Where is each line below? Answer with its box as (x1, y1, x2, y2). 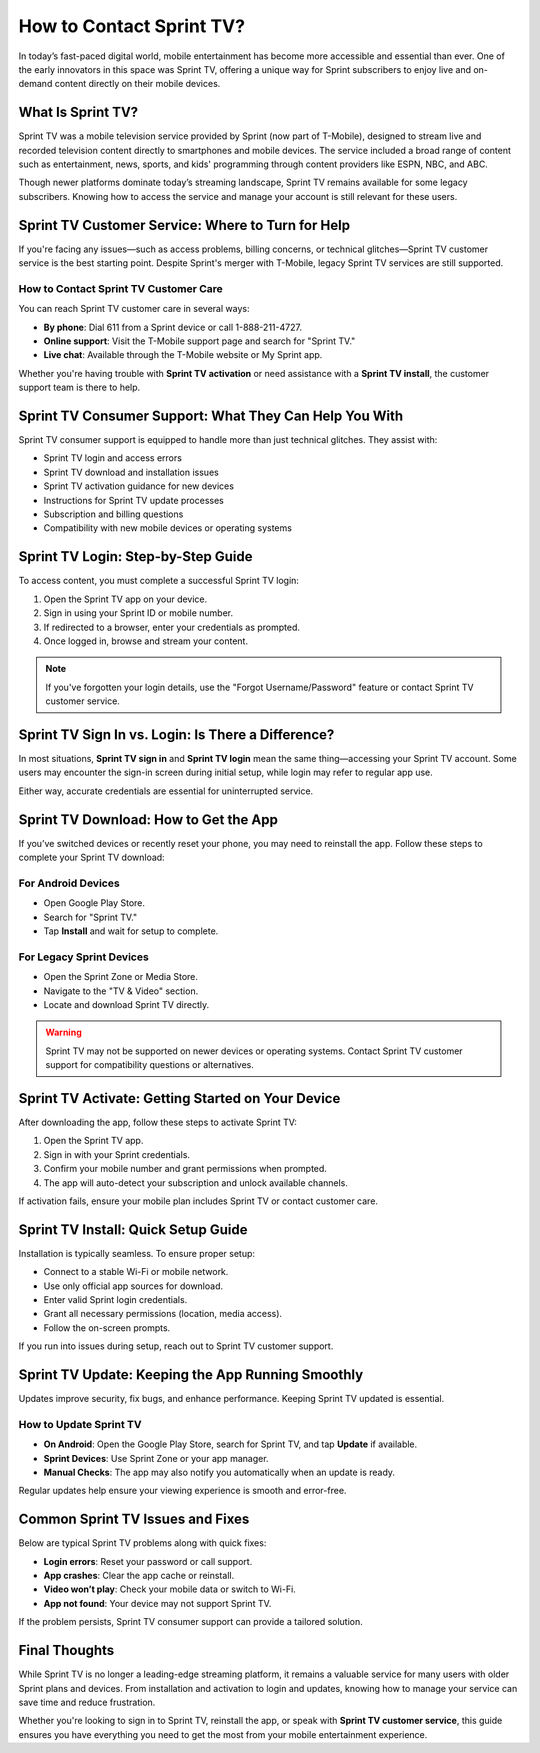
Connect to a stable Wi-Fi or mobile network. (43, 1266, 229, 1278)
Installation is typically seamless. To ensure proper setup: (18, 1247, 255, 1259)
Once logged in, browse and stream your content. (43, 635, 249, 647)
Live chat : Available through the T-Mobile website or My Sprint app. (43, 349, 323, 361)
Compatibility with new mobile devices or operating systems (43, 522, 292, 534)
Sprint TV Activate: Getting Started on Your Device (18, 1090, 341, 1107)
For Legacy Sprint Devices (18, 950, 149, 964)
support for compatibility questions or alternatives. (45, 1059, 254, 1071)
